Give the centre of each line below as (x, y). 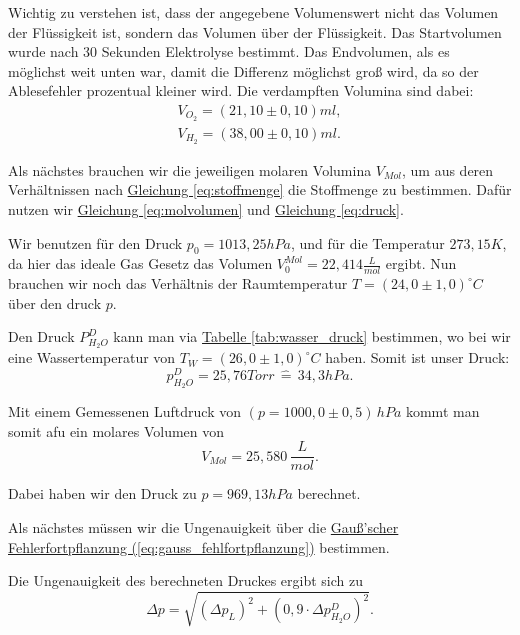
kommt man (442, 411)
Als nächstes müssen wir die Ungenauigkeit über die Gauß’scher (203, 526)
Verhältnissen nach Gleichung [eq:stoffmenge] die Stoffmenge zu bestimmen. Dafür (260, 189)
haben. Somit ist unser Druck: (417, 357)
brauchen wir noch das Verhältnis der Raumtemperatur (178, 283)
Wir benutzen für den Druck (95, 242)
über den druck (55, 302)
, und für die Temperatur (367, 242)
